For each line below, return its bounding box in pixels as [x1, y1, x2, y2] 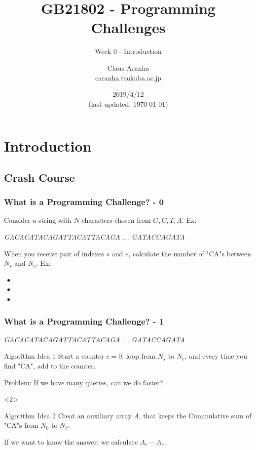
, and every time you [184, 351, 247, 361]
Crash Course [4, 169, 75, 185]
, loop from [122, 351, 155, 361]
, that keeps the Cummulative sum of [139, 410, 252, 420]
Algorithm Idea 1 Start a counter [4, 351, 104, 361]
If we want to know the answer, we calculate [4, 437, 138, 447]
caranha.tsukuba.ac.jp [95, 72, 161, 82]
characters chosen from [81, 215, 151, 225]
